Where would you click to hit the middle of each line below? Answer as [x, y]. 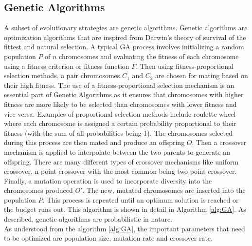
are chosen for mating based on [201, 75]
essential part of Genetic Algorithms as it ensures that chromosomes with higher [124, 94]
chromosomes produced [38, 190]
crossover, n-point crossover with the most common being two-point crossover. [120, 171]
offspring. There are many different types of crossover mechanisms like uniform [121, 161]
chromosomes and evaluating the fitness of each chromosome [149, 56]
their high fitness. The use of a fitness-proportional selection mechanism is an [119, 85]
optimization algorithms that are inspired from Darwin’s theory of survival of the [125, 37]
